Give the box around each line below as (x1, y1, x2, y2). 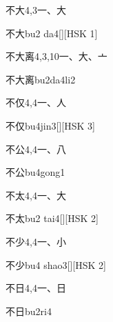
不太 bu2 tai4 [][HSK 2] (6, 211, 99, 225)
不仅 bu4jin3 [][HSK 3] (6, 118, 95, 132)
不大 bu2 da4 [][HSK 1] (6, 26, 98, 40)
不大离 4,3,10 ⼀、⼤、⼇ (6, 49, 107, 63)
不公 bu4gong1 (6, 165, 65, 179)
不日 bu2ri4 (6, 303, 52, 318)
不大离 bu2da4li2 (6, 72, 76, 86)
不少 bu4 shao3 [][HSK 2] (6, 257, 106, 272)
